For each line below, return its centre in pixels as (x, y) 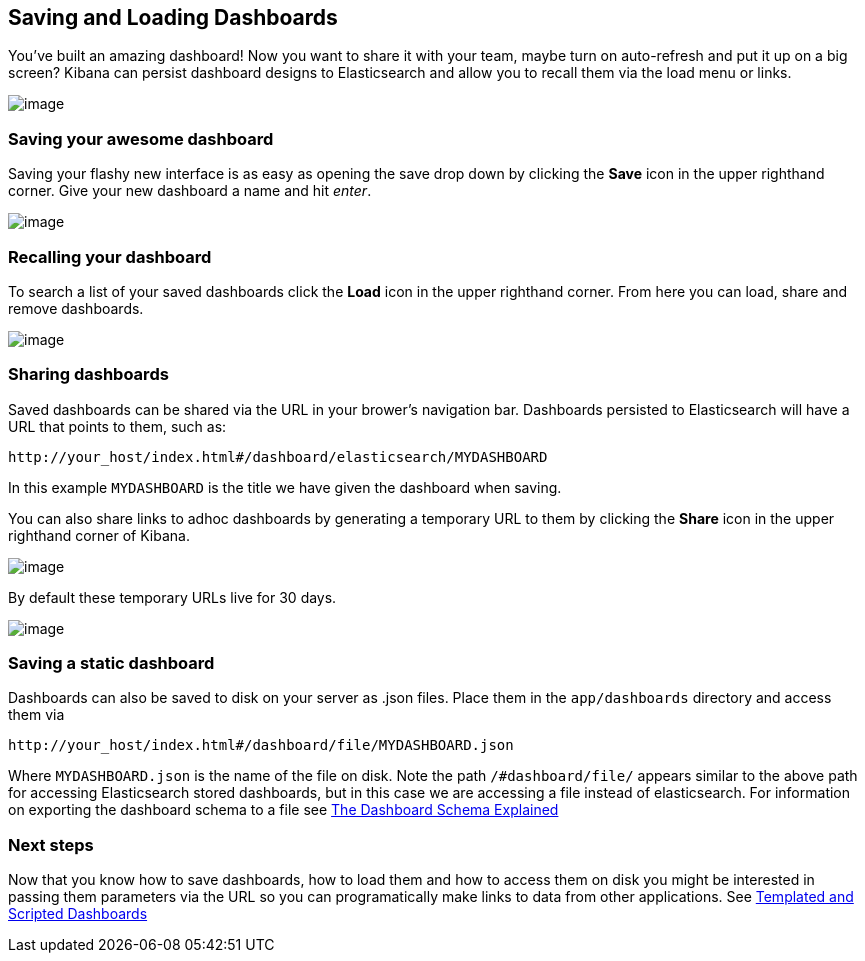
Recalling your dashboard (110, 256)
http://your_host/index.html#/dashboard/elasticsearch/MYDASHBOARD (278, 456)
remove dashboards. (76, 308)
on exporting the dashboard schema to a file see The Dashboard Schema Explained (283, 810)
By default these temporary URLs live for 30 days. (172, 597)
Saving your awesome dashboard (141, 138)
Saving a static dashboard (111, 663)
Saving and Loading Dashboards (173, 17)
